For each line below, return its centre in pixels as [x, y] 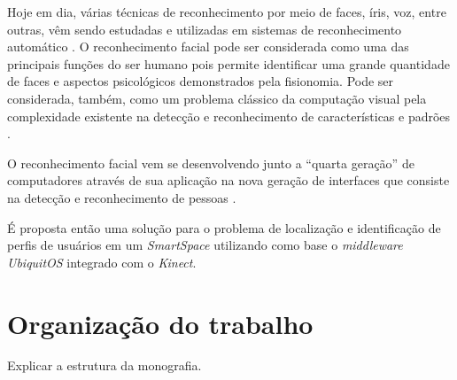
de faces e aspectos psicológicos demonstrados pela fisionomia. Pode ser [201, 81]
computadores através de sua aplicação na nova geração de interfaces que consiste [228, 180]
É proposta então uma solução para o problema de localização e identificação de [224, 227]
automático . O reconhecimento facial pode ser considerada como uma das [208, 47]
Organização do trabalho [160, 323]
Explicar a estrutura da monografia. [105, 365]
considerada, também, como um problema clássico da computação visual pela [217, 98]
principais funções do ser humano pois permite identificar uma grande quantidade [228, 63]
